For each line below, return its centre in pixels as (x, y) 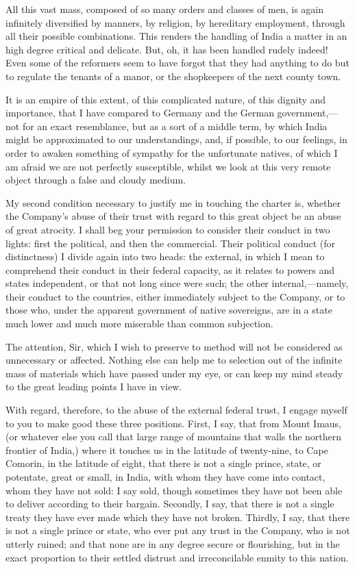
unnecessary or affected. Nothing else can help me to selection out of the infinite (174, 360)
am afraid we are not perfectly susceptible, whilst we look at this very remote (168, 166)
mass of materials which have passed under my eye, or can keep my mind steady (174, 373)
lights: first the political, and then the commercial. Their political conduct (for (171, 243)
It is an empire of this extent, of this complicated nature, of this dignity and (166, 99)
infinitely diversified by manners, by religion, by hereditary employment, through (175, 22)
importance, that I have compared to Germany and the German (140, 113)
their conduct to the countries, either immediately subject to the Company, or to (175, 296)
